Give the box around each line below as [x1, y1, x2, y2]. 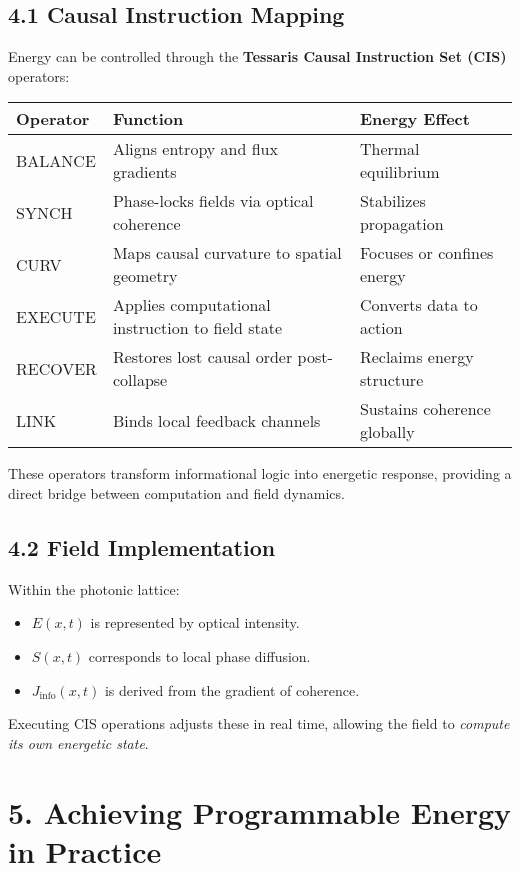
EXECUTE [16, 304, 96, 328]
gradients [112, 160, 177, 184]
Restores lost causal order [112, 345, 293, 369]
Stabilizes [359, 189, 426, 213]
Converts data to [359, 293, 478, 317]
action [359, 316, 403, 340]
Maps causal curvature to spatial [112, 241, 342, 265]
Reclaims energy [359, 345, 474, 369]
